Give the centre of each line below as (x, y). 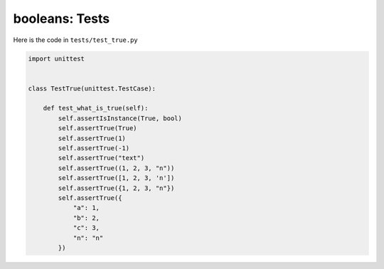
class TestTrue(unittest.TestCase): (92, 88)
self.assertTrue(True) (98, 128)
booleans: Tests (62, 19)
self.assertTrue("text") (101, 158)
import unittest (57, 58)
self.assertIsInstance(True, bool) (120, 118)
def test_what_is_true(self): (96, 108)
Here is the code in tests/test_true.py (75, 40)
